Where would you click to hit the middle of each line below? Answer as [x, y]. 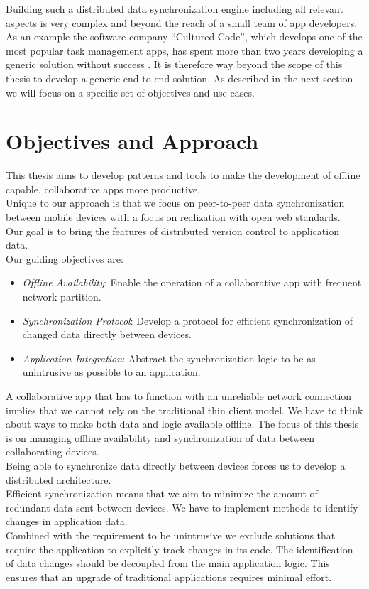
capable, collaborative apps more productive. [103, 189]
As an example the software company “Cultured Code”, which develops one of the [184, 37]
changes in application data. [67, 521]
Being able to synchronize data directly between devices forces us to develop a [176, 465]
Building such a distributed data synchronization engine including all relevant [175, 9]
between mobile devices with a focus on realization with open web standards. [173, 217]
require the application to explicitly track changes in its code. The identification [180, 549]
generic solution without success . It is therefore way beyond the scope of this [174, 64]
